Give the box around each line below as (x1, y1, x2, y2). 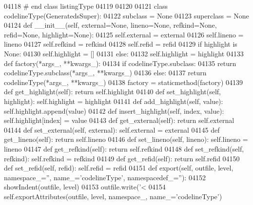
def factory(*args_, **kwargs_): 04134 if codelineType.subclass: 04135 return (4, 58, 236, 68)
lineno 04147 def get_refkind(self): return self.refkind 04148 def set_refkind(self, (4, 143, 244, 154)
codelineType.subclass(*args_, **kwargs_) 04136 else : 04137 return (4, 68, 207, 78)
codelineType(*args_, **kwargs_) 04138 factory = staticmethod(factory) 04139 (4, 77, 243, 87)
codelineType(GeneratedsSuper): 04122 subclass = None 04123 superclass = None (4, 10, 249, 20)
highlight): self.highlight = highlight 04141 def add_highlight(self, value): (4, 96, 223, 106)
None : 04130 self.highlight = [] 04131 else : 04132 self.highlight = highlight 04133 (4, 48, 244, 58)
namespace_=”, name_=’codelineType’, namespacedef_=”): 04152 (4, 172, 206, 182)
